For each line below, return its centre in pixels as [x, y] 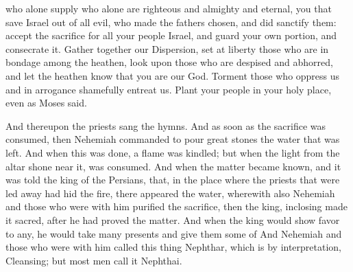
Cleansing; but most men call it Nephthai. [94, 260]
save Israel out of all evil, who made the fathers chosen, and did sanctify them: [171, 22]
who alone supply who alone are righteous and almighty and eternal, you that [169, 8]
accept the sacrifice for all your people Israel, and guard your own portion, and [171, 35]
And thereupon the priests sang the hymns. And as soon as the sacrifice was [166, 125]
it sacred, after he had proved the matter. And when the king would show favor [173, 219]
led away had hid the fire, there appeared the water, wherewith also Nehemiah [170, 193]
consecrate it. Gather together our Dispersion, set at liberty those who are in [167, 48]
